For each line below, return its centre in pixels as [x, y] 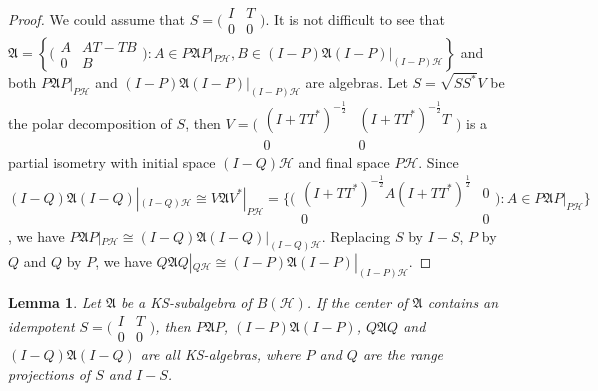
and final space [344, 161]
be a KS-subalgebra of [186, 302]
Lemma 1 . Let [54, 302]
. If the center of [357, 302]
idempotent [41, 326]
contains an [463, 302]
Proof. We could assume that [97, 18]
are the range [403, 354]
